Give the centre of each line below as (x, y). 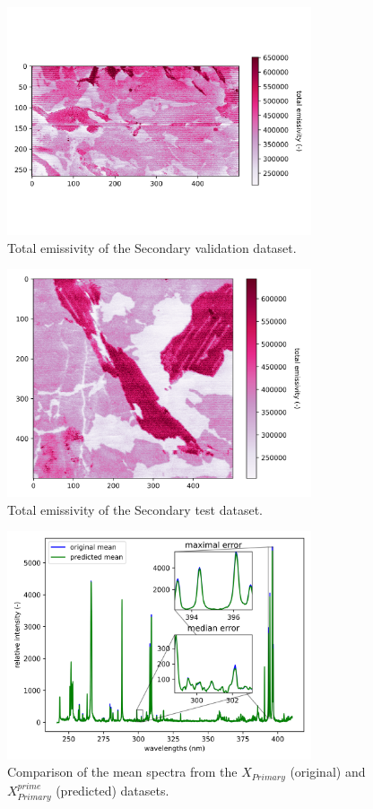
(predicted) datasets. (113, 790)
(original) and (328, 772)
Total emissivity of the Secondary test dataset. (135, 509)
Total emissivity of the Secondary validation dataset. (152, 247)
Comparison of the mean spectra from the (122, 772)
